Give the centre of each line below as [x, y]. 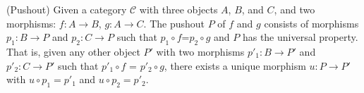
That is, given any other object [73, 51]
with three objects [178, 9]
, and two [295, 9]
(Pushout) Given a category [67, 9]
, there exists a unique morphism [235, 65]
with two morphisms [200, 51]
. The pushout [174, 23]
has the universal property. [300, 37]
